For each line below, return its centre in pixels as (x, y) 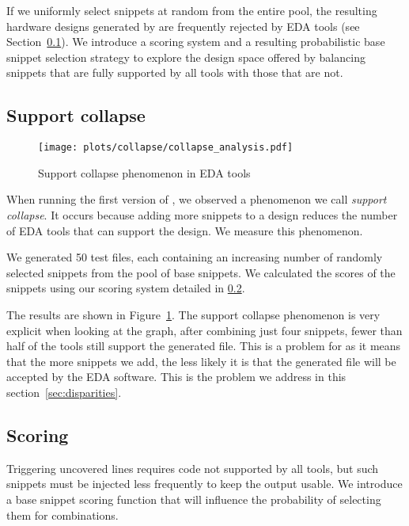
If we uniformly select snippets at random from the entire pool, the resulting (192, 10)
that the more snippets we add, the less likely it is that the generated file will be (201, 361)
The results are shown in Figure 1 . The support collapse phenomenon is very (193, 314)
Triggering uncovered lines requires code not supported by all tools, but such (193, 468)
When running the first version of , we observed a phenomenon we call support (197, 199)
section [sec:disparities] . (64, 392)
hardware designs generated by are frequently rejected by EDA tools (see (183, 26)
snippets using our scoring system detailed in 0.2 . (126, 288)
